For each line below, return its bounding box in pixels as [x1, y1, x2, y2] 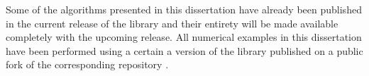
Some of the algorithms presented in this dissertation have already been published [6, 2, 362, 16]
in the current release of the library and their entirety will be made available [6, 15, 338, 30]
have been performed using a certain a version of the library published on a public [6, 43, 363, 58]
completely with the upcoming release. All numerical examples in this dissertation [6, 30, 362, 44]
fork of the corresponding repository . [6, 57, 169, 72]
